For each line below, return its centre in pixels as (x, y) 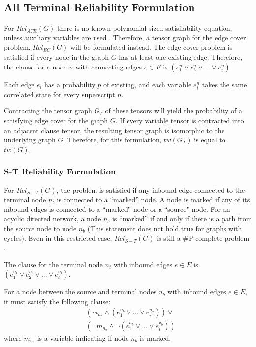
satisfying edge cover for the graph (56, 120)
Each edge (19, 84)
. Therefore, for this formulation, (112, 140)
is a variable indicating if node (83, 337)
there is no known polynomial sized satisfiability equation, (144, 28)
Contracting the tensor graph (48, 111)
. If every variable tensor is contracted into (180, 120)
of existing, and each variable (147, 84)
